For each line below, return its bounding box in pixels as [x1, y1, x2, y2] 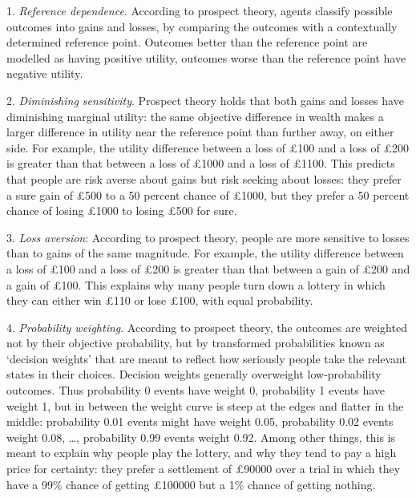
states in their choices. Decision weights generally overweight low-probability [6, 366, 382, 383]
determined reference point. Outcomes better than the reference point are [6, 34, 368, 51]
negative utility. [6, 65, 83, 82]
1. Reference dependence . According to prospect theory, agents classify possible [6, 2, 393, 18]
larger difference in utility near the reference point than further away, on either [6, 123, 394, 140]
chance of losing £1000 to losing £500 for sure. [6, 202, 237, 219]
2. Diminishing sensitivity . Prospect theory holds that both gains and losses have [6, 91, 404, 108]
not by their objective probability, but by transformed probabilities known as [6, 334, 385, 351]
